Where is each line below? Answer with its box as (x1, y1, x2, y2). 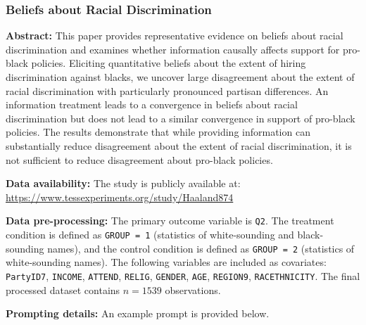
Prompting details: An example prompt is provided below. (6, 306, 270, 321)
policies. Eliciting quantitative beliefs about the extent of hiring (31, 56, 306, 70)
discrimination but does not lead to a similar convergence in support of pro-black (6, 110, 355, 125)
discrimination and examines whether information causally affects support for (6, 42, 340, 56)
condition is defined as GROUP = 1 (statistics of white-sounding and (6, 227, 294, 241)
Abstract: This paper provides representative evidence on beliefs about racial (6, 28, 343, 43)
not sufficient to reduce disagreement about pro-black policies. (6, 152, 273, 167)
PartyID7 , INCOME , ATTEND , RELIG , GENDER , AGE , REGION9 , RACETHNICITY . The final (6, 268, 360, 283)
